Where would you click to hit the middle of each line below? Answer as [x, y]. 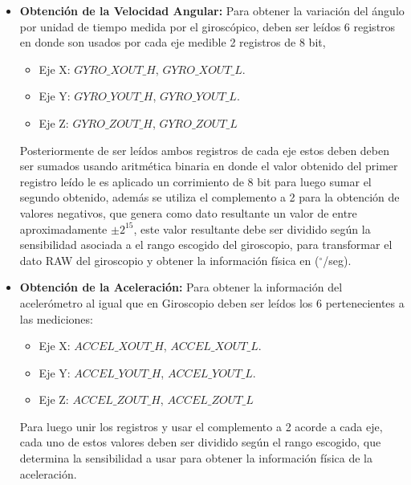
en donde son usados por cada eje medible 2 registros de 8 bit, [173, 42]
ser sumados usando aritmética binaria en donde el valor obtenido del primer [209, 166]
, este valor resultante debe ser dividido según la [252, 228]
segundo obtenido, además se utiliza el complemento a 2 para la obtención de [210, 197]
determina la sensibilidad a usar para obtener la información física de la [196, 458]
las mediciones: [56, 318]
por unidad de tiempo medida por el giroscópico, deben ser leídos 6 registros [208, 26]
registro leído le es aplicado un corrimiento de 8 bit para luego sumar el [195, 181]
